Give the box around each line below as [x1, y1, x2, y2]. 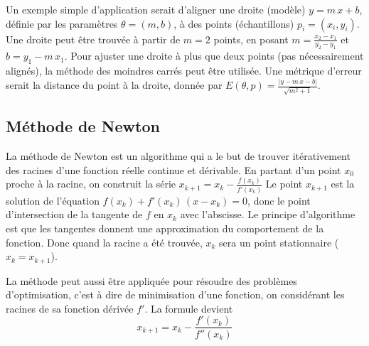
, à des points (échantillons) [173, 16, 294, 31]
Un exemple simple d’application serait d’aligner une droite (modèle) [6, 2, 306, 16]
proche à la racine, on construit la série [6, 176, 176, 191]
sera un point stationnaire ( [219, 234, 339, 249]
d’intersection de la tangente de [6, 207, 143, 222]
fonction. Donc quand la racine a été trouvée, [6, 234, 203, 249]
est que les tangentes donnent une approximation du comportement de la [6, 221, 324, 236]
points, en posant [213, 31, 289, 46]
